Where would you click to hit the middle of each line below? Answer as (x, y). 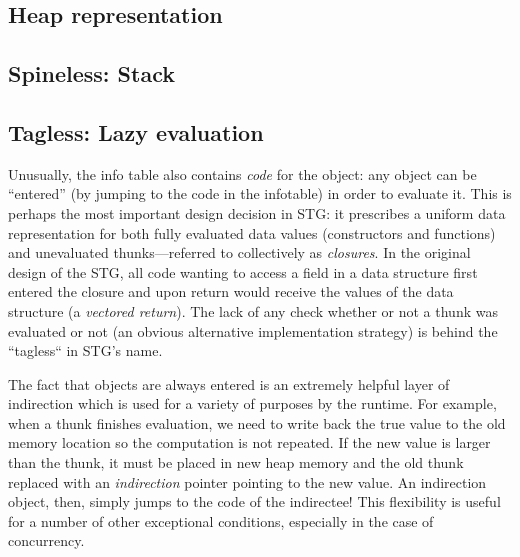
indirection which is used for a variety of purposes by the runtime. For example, (252, 403)
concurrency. (46, 540)
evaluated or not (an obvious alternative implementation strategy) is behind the (253, 330)
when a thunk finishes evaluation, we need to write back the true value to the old (257, 422)
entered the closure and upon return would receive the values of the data (231, 291)
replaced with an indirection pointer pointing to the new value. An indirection (247, 481)
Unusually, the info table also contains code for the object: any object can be (242, 173)
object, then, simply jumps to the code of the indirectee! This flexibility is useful (254, 501)
